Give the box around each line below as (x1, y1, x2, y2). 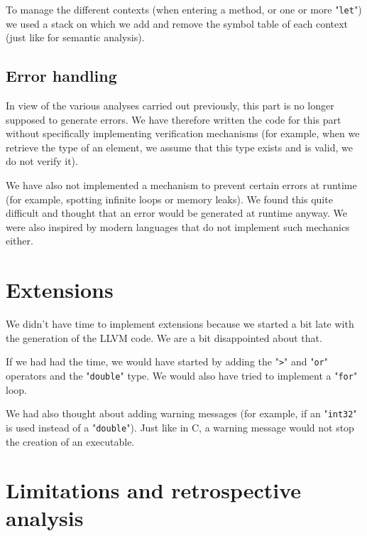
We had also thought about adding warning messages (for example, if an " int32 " (6, 406, 357, 421)
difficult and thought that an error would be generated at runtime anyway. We (6, 205, 347, 220)
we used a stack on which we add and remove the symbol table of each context (6, 16, 349, 31)
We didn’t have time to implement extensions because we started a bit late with (6, 316, 354, 331)
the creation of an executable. (6, 434, 135, 449)
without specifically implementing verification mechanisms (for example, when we (6, 126, 360, 141)
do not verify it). (6, 154, 78, 168)
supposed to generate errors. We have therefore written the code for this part (6, 112, 341, 127)
